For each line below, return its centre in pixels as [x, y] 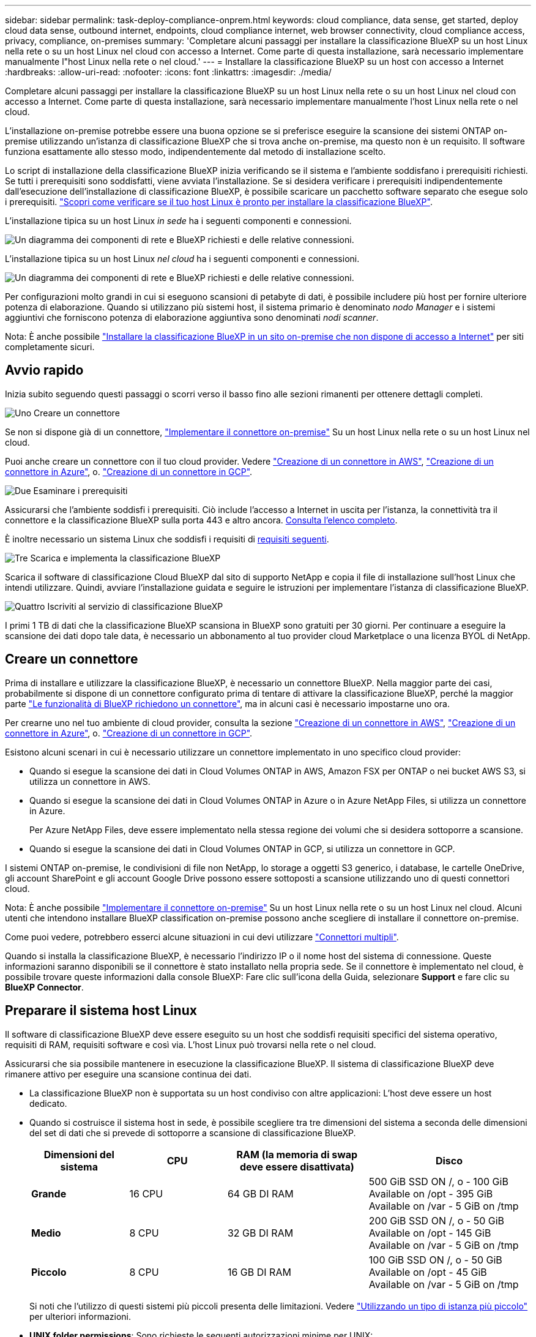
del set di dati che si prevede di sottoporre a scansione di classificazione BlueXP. [193, 1133]
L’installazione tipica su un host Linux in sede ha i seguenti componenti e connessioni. [178, 221]
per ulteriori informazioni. [80, 1316]
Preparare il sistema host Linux [101, 1011]
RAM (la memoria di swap [297, 1154]
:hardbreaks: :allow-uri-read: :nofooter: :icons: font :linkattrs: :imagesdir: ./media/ [168, 72]
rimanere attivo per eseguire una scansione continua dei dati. [128, 1074]
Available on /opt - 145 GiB [430, 1233]
